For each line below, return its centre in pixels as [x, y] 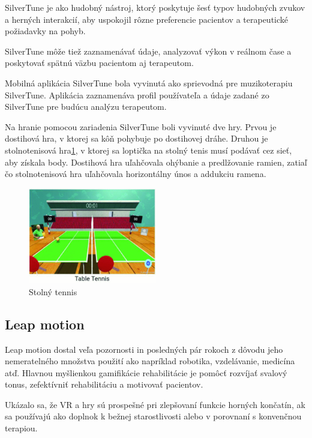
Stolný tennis [53, 291]
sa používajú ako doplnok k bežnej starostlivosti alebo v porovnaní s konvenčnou [153, 416]
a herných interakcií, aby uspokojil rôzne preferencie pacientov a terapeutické [147, 19]
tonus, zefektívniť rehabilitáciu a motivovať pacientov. [104, 384]
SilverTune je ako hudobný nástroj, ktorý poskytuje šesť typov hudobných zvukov [155, 7]
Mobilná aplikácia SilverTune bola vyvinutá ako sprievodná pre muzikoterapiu [149, 82]
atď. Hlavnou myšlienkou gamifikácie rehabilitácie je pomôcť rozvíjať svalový [146, 372]
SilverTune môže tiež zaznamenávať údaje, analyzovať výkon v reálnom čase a [148, 51]
